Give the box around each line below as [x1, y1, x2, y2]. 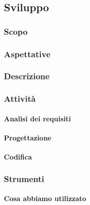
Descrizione [4, 70, 50, 82]
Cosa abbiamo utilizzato [4, 193, 87, 204]
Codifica [4, 152, 32, 162]
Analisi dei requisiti [4, 113, 71, 123]
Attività [4, 92, 36, 105]
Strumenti [4, 172, 44, 184]
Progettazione [4, 132, 52, 142]
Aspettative [4, 47, 51, 60]
